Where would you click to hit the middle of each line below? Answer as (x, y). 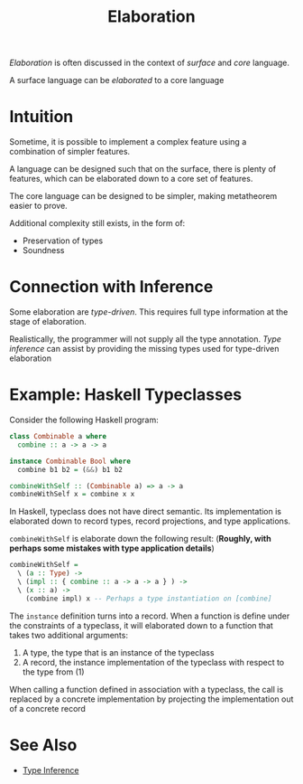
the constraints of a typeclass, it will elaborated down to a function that (141, 625)
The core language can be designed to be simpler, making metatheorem (143, 196)
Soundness (43, 250)
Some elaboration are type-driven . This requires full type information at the (149, 312)
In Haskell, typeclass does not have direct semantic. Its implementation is (146, 512)
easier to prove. (38, 206)
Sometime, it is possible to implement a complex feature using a (128, 142)
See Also (43, 745)
